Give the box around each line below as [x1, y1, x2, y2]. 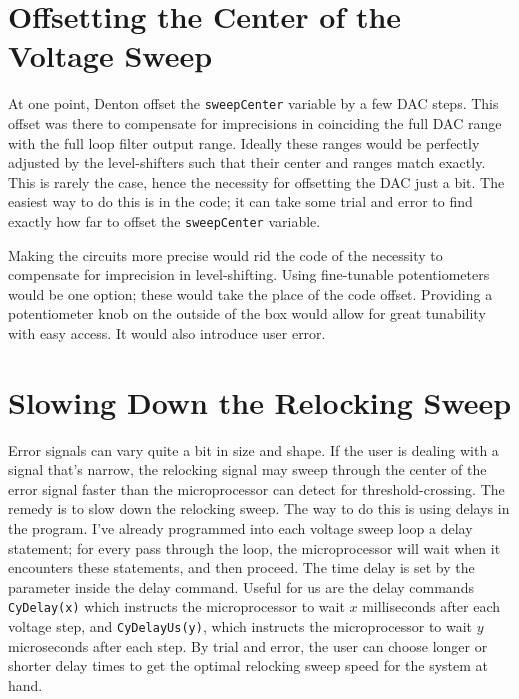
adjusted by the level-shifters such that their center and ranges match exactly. [8, 152, 486, 173]
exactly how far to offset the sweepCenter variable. [8, 210, 321, 231]
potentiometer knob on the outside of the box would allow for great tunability [8, 303, 486, 324]
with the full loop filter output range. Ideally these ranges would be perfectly [8, 132, 480, 153]
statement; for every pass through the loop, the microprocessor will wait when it [8, 537, 501, 558]
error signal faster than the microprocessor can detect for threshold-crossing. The [8, 478, 505, 499]
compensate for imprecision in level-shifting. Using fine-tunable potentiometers [8, 264, 490, 285]
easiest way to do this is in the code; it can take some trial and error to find [8, 191, 473, 212]
